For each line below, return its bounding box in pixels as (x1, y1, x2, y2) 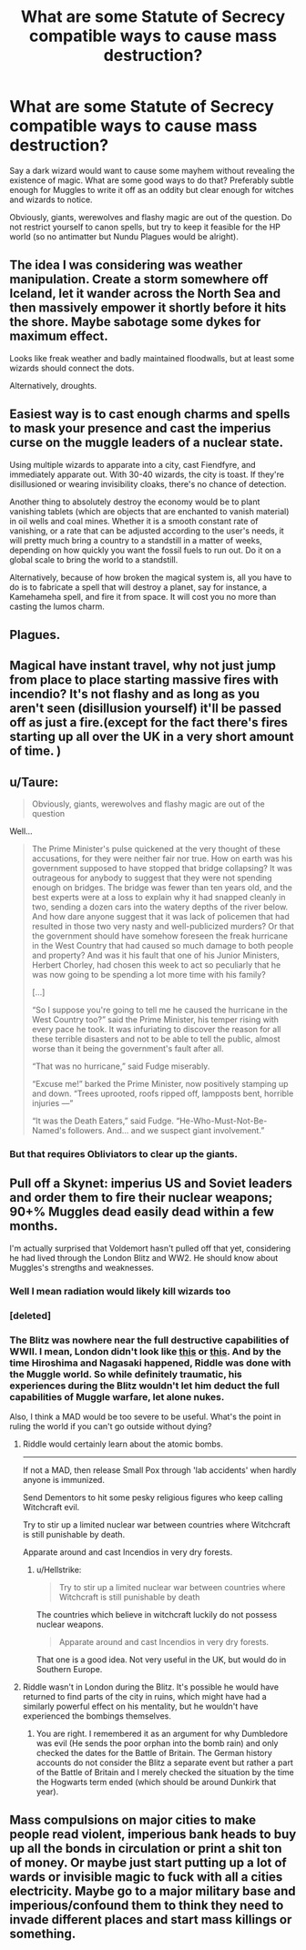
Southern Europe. (36, 1664, 103, 1675)
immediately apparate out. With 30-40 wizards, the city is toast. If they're (9, 469, 285, 480)
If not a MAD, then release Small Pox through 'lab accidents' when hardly (22, 1465, 297, 1476)
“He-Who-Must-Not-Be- (176, 1115, 268, 1126)
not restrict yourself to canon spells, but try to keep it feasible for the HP (9, 221, 280, 232)
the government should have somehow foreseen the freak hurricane (31, 930, 289, 941)
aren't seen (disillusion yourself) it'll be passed (9, 701, 282, 716)
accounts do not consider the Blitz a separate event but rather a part (36, 1757, 293, 1768)
